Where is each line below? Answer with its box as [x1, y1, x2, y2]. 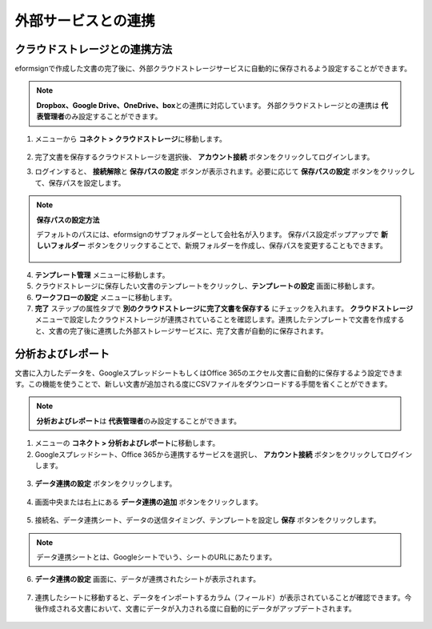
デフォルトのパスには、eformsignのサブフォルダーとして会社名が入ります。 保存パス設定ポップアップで [36, 229, 379, 239]
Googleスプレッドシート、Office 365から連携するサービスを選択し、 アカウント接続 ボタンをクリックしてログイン [34, 449, 413, 459]
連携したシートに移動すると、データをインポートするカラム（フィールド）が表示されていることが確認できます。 [34, 592, 405, 602]
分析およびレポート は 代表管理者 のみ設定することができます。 [36, 416, 242, 426]
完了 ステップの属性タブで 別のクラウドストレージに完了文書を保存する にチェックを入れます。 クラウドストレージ [34, 303, 414, 313]
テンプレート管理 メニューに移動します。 [34, 270, 170, 279]
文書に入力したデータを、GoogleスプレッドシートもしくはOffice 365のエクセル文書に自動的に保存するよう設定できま [14, 368, 403, 378]
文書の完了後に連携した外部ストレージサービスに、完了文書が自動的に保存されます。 [48, 326, 328, 335]
